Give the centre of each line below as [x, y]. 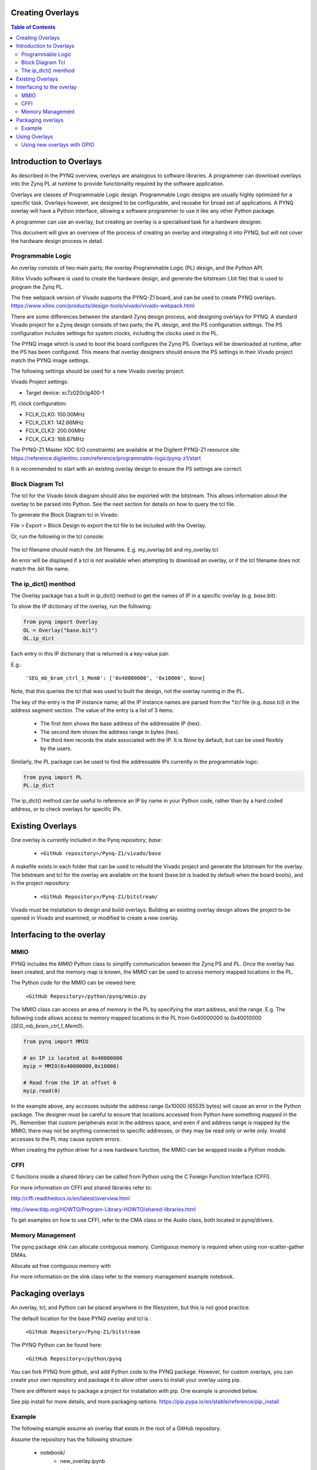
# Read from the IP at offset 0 [70, 1083]
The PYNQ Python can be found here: [57, 1345]
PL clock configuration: [39, 403]
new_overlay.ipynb [83, 1461]
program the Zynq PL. [37, 287]
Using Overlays [35, 136]
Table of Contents [33, 27]
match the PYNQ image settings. [50, 360]
